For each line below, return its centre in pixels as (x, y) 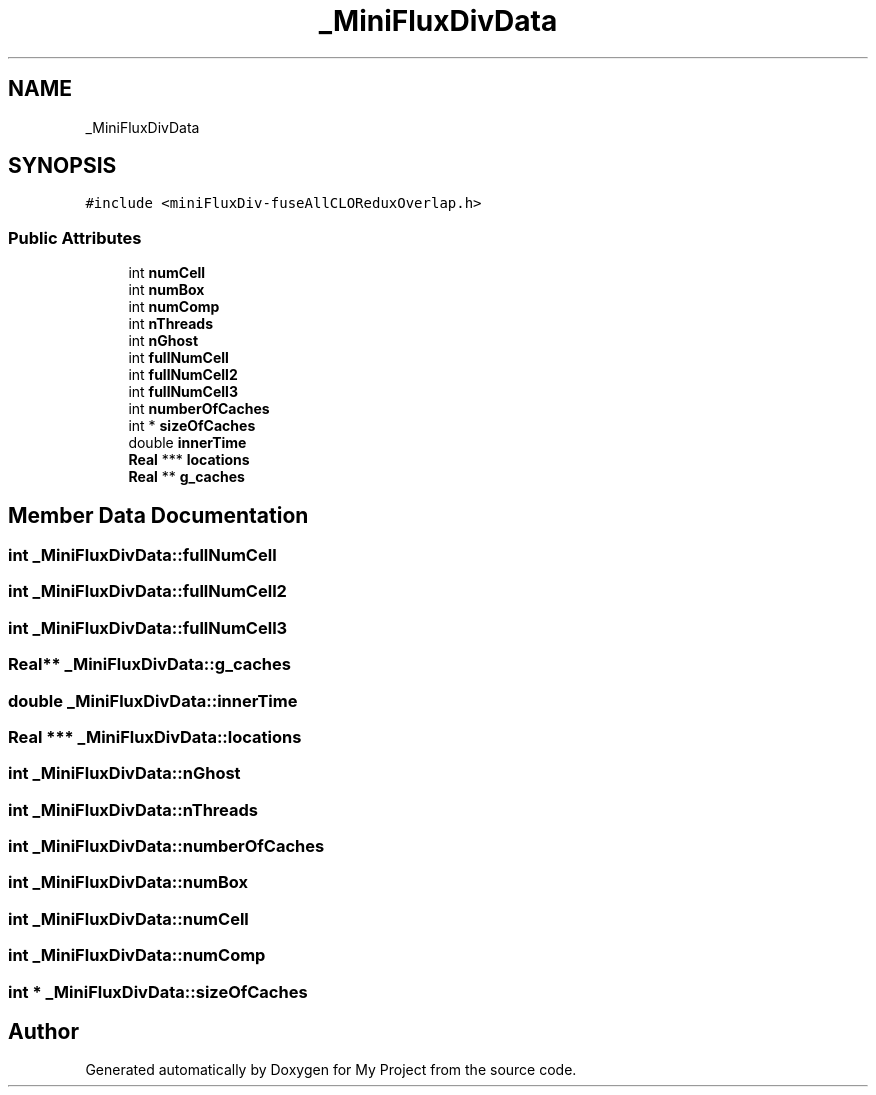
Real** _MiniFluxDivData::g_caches (149, 664)
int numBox (166, 290)
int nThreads (170, 324)
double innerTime (187, 443)
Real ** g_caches (186, 477)
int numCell (167, 273)
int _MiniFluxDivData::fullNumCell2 (147, 591)
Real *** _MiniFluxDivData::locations (155, 736)
